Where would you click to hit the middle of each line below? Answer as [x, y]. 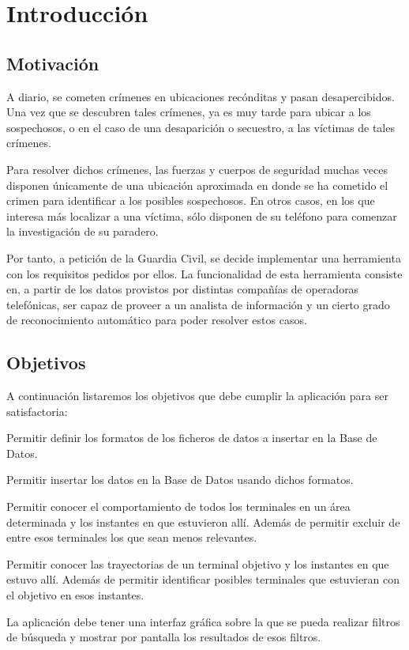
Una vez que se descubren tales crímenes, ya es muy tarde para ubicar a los [189, 112]
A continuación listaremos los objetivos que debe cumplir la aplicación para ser [197, 396]
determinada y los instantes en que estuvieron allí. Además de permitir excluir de [203, 522]
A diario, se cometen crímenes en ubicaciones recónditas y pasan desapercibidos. [201, 96]
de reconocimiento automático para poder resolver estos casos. [157, 320]
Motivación [53, 63]
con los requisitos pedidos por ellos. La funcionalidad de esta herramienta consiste [204, 273]
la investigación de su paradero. [83, 231]
